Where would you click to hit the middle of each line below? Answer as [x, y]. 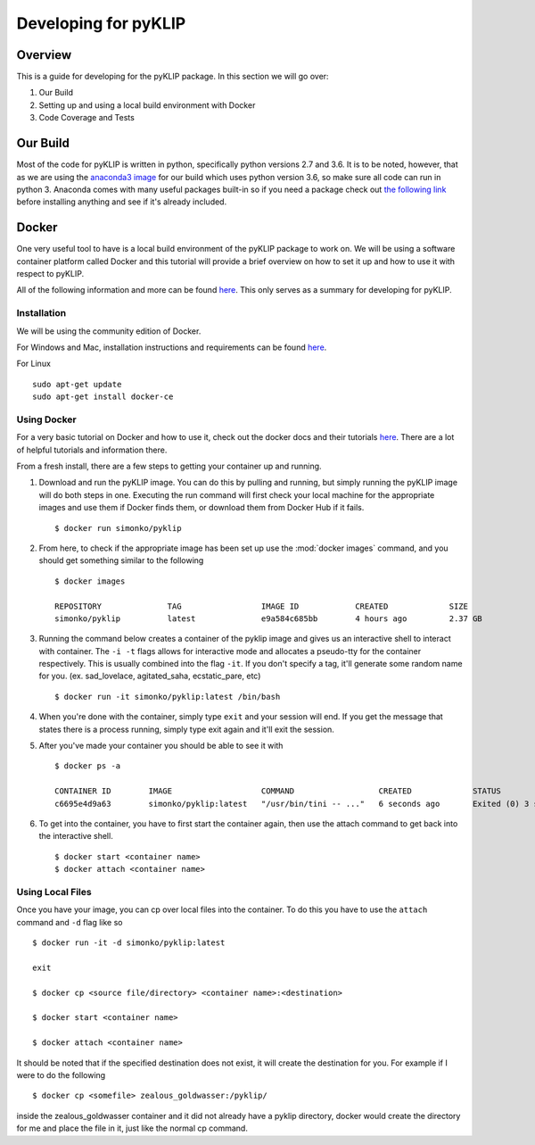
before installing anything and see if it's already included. [122, 202]
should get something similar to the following [121, 560]
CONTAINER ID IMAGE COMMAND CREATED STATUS [278, 791]
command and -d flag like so [70, 922]
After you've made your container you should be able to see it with [161, 746]
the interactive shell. [76, 836]
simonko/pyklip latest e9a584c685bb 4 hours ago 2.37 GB [269, 618]
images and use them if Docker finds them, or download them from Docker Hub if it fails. [202, 508]
